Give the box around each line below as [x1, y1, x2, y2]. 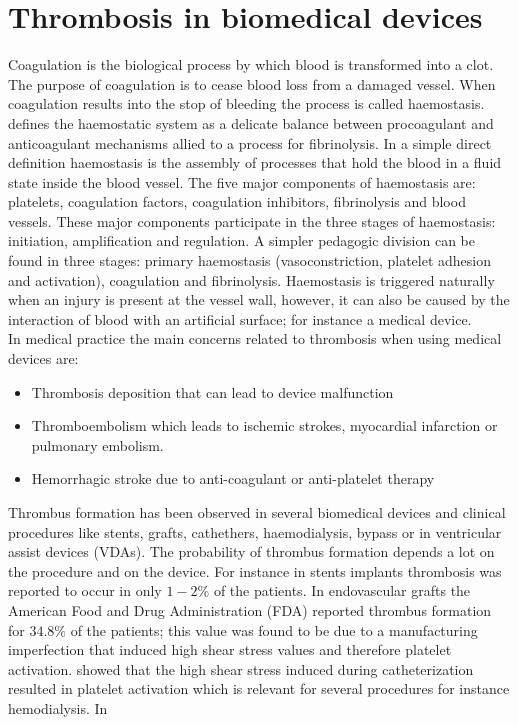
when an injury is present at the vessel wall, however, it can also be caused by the [8, 289, 510, 310]
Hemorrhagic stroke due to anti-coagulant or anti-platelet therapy [31, 468, 435, 489]
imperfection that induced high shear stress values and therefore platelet [8, 639, 452, 660]
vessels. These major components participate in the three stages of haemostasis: [8, 210, 496, 231]
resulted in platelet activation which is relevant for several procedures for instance [8, 678, 510, 699]
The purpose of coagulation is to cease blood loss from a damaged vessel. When [8, 73, 496, 94]
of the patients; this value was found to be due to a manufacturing [70, 619, 478, 640]
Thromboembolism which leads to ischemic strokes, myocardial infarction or [31, 415, 498, 436]
